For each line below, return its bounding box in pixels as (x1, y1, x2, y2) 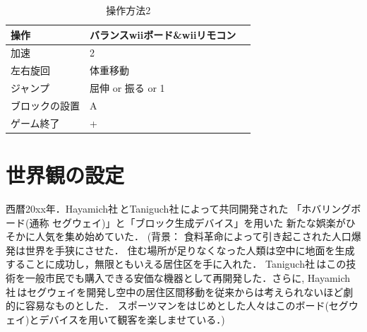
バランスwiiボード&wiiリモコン (90, 27, 236, 42)
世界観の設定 (6, 160, 125, 189)
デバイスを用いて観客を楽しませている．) (39, 312, 225, 326)
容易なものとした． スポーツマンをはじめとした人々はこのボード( (25, 298, 329, 313)
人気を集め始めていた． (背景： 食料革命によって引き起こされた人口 (35, 229, 351, 244)
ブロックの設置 (11, 97, 80, 112)
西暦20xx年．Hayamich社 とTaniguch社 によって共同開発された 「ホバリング (6, 201, 351, 216)
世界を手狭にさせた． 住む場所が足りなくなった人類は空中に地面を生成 (25, 242, 355, 257)
